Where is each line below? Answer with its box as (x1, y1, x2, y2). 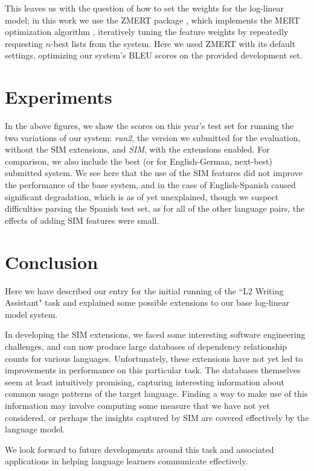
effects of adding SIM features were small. (5, 213, 159, 226)
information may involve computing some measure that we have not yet (5, 399, 270, 411)
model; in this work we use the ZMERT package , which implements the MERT (5, 13, 300, 26)
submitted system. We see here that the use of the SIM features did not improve (5, 166, 303, 179)
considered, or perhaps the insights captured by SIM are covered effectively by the (5, 411, 309, 423)
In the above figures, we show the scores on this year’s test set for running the (5, 119, 294, 132)
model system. (5, 308, 58, 320)
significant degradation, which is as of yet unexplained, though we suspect (5, 190, 279, 203)
